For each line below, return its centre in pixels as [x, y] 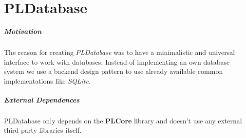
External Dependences [42, 99]
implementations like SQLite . [47, 80]
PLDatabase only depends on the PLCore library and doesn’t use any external [123, 120]
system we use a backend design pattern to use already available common [114, 71]
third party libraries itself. [43, 130]
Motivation [23, 31]
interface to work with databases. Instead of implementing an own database [117, 61]
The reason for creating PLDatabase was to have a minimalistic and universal [120, 52]
